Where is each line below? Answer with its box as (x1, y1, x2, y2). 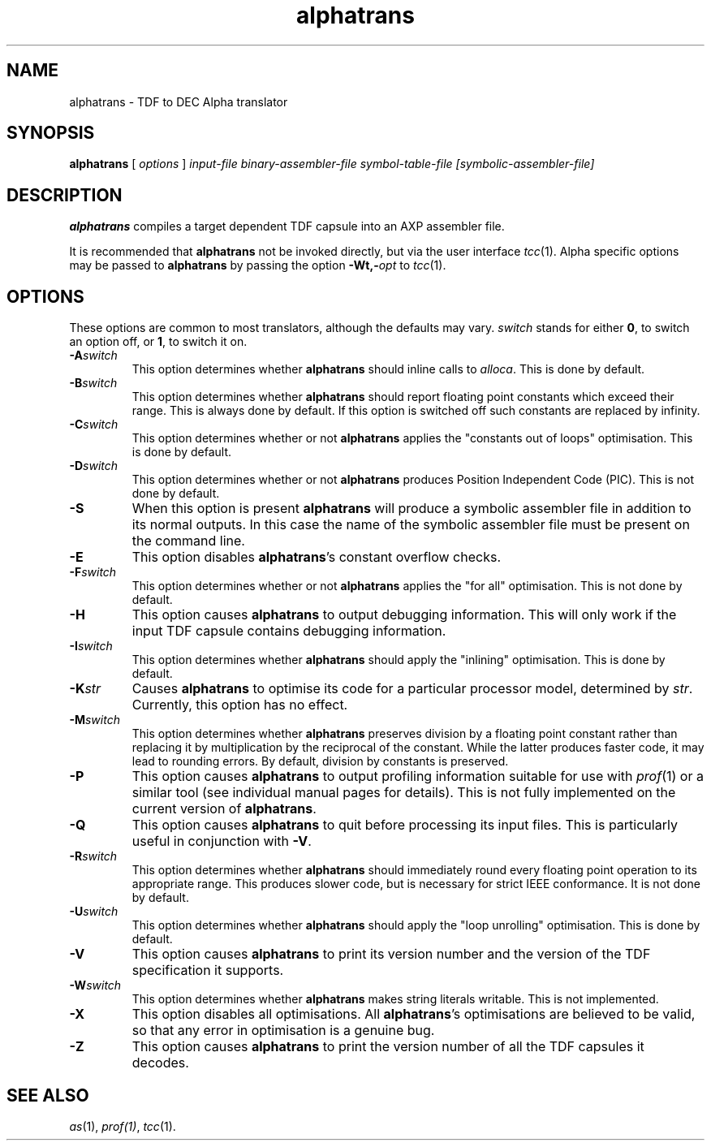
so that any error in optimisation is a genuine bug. (131, 1022, 435, 1039)
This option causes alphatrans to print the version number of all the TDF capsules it (131, 1038, 644, 1055)
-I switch (69, 639, 113, 653)
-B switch (69, 376, 118, 390)
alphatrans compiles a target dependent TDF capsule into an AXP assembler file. (69, 219, 505, 234)
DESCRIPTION (6, 184, 123, 205)
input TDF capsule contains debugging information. (131, 623, 446, 640)
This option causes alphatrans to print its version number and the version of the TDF (131, 946, 651, 963)
